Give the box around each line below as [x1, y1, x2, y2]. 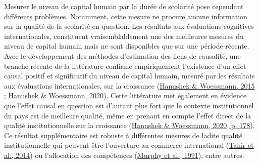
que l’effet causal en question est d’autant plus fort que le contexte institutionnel [4, 100, 254, 110]
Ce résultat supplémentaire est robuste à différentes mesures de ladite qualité [4, 130, 243, 140]
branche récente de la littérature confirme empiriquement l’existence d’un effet [4, 60, 246, 71]
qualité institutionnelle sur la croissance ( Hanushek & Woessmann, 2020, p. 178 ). [4, 120, 255, 131]
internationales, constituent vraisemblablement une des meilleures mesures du [4, 30, 244, 41]
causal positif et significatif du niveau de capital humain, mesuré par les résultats [4, 70, 255, 81]
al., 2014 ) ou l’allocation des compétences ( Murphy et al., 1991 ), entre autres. [4, 149, 244, 160]
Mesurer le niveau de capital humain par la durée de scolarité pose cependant [4, 1, 244, 11]
